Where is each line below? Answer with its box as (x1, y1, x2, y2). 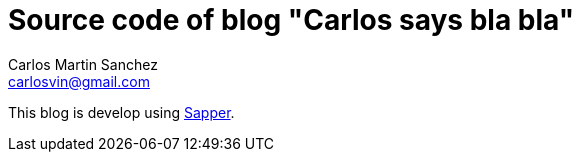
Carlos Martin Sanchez (8, 55, 158, 73)
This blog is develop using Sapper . (8, 103, 235, 121)
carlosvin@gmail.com (8, 72, 150, 90)
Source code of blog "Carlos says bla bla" (8, 3, 575, 37)
